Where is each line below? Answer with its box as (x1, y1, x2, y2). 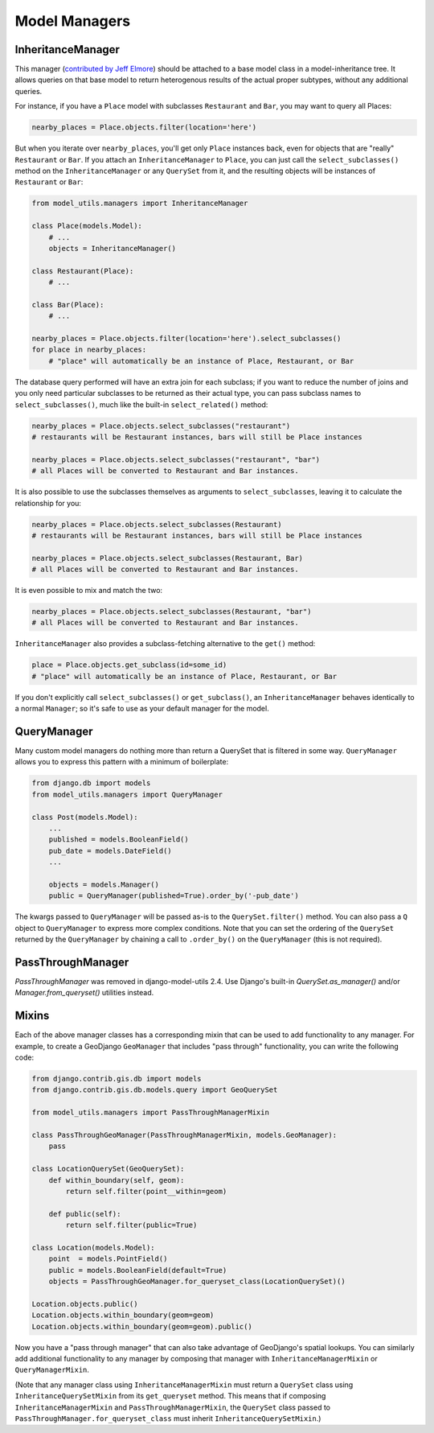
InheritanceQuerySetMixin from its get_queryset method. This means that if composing (14, 1391, 326, 1401)
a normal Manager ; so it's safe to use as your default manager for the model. (14, 704, 269, 714)
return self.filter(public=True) (65, 1221, 198, 1230)
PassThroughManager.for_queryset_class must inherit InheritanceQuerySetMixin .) (14, 1414, 321, 1423)
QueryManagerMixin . (14, 1365, 90, 1375)
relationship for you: (14, 498, 82, 508)
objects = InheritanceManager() (48, 244, 177, 253)
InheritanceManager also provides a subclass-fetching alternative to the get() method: (14, 639, 316, 649)
